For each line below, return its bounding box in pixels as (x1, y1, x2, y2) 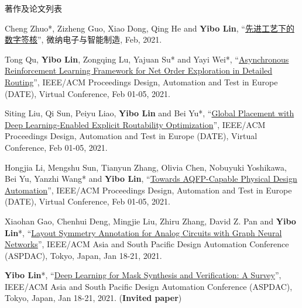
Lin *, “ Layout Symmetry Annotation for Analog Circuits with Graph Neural (5, 226, 282, 238)
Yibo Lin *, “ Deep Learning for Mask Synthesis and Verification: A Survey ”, (5, 269, 282, 281)
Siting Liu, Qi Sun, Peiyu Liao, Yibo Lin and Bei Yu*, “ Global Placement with (5, 107, 294, 119)
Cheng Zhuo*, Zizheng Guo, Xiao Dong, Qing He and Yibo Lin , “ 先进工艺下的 (5, 22, 294, 34)
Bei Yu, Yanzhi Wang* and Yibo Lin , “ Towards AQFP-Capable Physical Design (5, 172, 297, 185)
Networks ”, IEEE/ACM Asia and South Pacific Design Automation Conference (5, 238, 289, 250)
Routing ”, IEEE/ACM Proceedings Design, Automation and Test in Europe (5, 75, 278, 88)
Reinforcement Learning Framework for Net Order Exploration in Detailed (5, 64, 273, 77)
